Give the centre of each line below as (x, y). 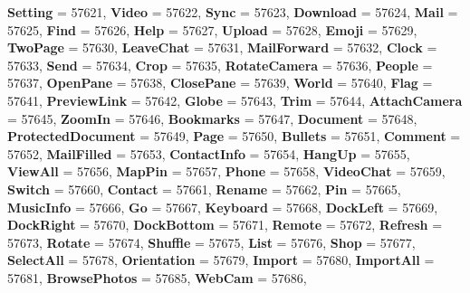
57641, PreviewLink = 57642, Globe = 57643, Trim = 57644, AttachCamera (235, 100)
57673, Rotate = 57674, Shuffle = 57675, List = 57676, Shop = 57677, (211, 242)
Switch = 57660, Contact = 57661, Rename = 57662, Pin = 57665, (204, 189)
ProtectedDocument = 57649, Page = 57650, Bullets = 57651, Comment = (234, 136)
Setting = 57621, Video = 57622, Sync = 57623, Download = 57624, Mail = (233, 12)
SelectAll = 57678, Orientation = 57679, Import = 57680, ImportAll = (221, 260)
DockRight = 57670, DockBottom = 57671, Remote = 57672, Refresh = (225, 225)
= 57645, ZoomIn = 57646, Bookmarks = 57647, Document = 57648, (212, 118)
